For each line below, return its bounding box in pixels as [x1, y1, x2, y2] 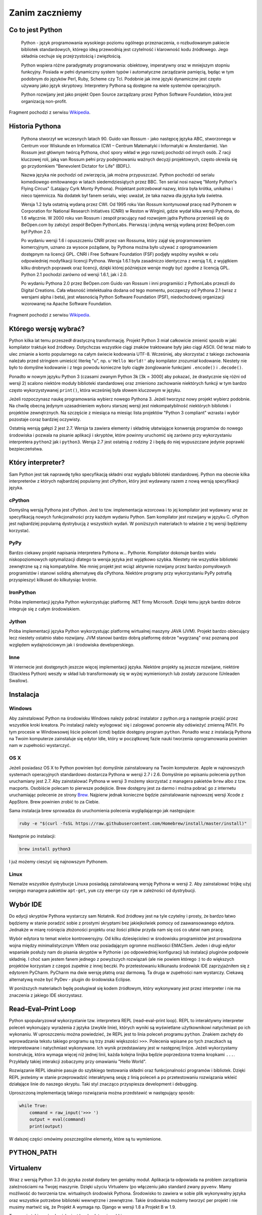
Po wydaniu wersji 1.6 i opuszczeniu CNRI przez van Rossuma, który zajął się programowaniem [21, 237, 211, 243]
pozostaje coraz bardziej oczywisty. [9, 417, 81, 422]
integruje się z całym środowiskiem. [9, 606, 81, 612]
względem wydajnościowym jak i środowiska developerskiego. [9, 642, 135, 647]
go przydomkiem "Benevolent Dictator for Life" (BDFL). [21, 163, 131, 169]
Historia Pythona [9, 122, 61, 130]
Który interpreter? [9, 458, 65, 467]
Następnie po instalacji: [9, 833, 56, 839]
